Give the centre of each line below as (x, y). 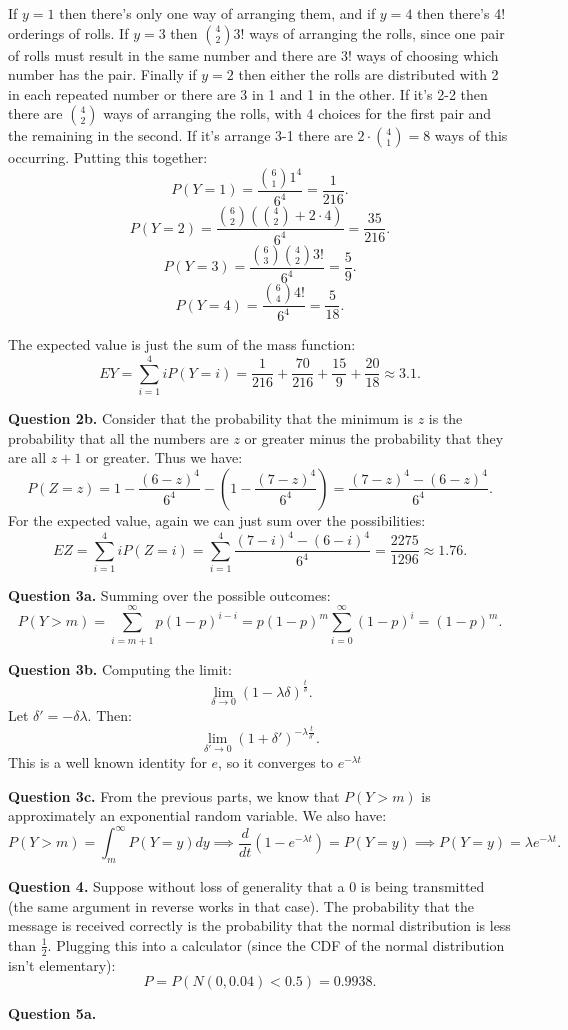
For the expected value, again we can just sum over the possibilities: (217, 519)
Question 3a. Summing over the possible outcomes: (169, 594)
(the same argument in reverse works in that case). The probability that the (241, 905)
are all (27, 457)
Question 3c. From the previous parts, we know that (174, 795)
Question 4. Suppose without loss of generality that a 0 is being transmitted (246, 886)
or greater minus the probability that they (374, 437)
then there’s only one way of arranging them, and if (217, 13)
